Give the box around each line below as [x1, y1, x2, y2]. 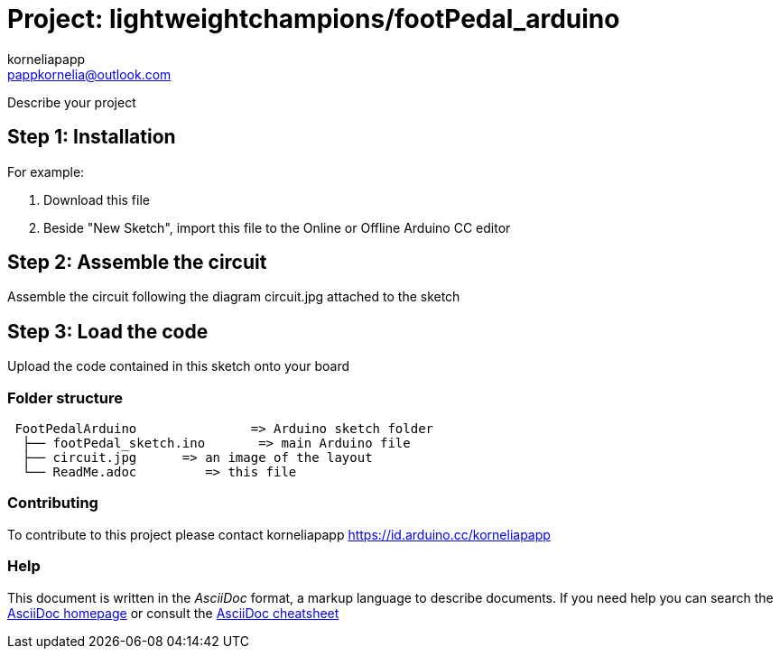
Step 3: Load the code [7, 319, 209, 343]
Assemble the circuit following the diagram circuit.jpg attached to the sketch [7, 289, 460, 305]
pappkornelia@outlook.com [7, 66, 172, 82]
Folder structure [7, 388, 123, 407]
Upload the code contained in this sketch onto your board [7, 358, 350, 374]
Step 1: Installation [7, 125, 176, 149]
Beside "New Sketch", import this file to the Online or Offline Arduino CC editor [43, 219, 511, 236]
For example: [7, 163, 85, 180]
